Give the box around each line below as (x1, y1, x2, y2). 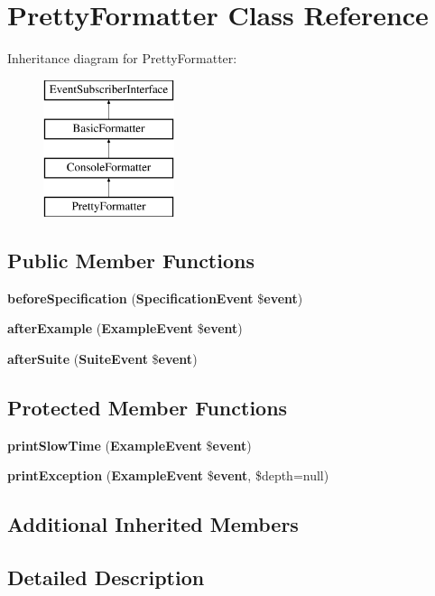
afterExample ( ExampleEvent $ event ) (7, 319, 243, 338)
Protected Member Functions (7, 393, 288, 421)
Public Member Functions (7, 246, 255, 274)
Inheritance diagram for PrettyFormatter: (7, 49, 237, 68)
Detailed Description (7, 563, 205, 591)
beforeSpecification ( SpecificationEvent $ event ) (7, 288, 303, 307)
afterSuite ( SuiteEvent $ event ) (7, 349, 198, 368)
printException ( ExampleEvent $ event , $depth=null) (7, 466, 329, 485)
